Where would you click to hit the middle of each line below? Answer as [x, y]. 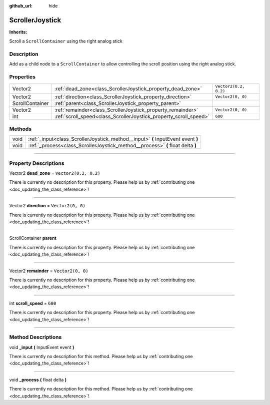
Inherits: [18, 32]
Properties [22, 77]
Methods [20, 129]
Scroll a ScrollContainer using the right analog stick [66, 41]
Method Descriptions [35, 337]
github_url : [21, 6]
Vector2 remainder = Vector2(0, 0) [49, 271]
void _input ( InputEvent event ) [42, 347]
